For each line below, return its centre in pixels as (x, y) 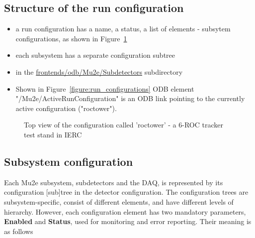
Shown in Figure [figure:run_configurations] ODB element (105, 88)
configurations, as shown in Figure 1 (71, 38)
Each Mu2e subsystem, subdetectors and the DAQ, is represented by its (114, 182)
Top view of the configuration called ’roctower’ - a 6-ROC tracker (124, 125)
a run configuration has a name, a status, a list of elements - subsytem (123, 29)
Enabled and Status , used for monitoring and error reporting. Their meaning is (128, 221)
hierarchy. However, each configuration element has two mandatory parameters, (125, 211)
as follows (19, 231)
